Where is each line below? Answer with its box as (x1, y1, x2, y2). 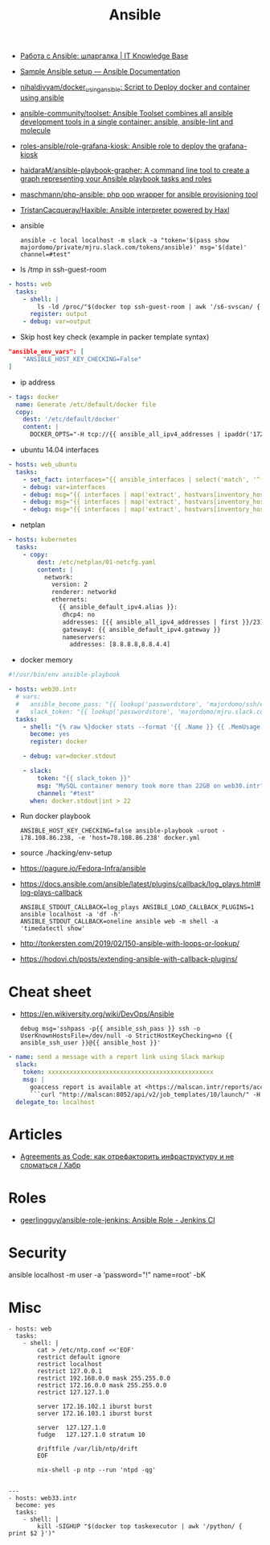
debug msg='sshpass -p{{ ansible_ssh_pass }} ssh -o (19, 1025, 201, 1033)
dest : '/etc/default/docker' (22, 415, 121, 424)
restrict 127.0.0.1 (37, 1368, 103, 1376)
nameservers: (62, 633, 106, 642)
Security (8, 1244, 67, 1262)
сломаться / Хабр (19, 1161, 81, 1170)
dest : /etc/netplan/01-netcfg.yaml (37, 558, 157, 566)
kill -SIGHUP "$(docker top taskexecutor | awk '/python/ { (37, 1522, 243, 1530)
